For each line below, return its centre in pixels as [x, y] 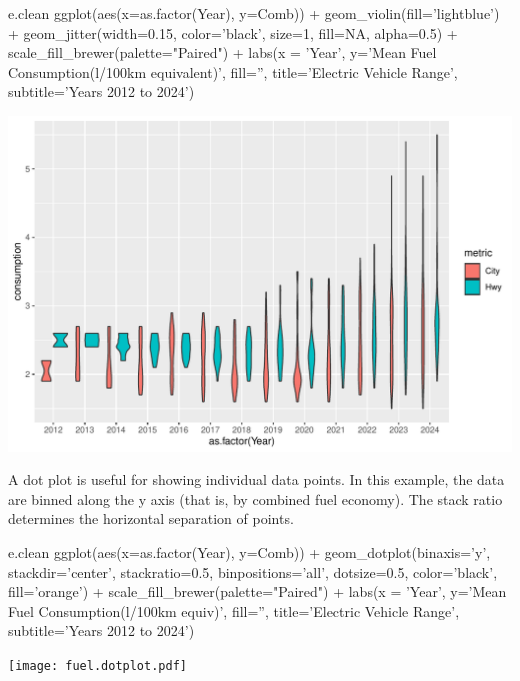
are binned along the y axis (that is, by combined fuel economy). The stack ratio [255, 498]
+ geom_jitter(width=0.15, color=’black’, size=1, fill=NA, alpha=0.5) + [233, 32]
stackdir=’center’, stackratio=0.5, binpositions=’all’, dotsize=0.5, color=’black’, [253, 571]
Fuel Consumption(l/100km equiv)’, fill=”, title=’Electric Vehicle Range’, [234, 610]
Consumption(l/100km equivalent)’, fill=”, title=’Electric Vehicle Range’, [233, 71]
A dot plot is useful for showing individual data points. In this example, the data [256, 479]
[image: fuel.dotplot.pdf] [97, 665]
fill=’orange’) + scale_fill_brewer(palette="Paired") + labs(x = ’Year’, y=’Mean [257, 591]
